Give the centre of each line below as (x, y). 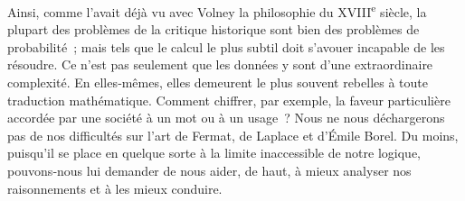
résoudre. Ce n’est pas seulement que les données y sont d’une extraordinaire (220, 64)
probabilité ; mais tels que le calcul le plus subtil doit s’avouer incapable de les (226, 46)
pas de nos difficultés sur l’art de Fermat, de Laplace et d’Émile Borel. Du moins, (233, 135)
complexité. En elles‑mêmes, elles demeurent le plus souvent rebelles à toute (218, 82)
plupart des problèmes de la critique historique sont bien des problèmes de (214, 29)
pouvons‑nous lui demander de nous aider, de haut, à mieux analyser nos (209, 170)
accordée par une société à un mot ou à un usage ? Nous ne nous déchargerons (226, 118)
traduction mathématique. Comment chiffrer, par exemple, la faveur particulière (229, 100)
